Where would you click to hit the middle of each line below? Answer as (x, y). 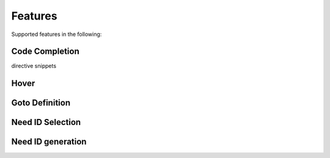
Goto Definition (41, 103)
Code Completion (45, 52)
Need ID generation (49, 142)
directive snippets (34, 66)
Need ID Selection (46, 122)
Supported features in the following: (57, 34)
